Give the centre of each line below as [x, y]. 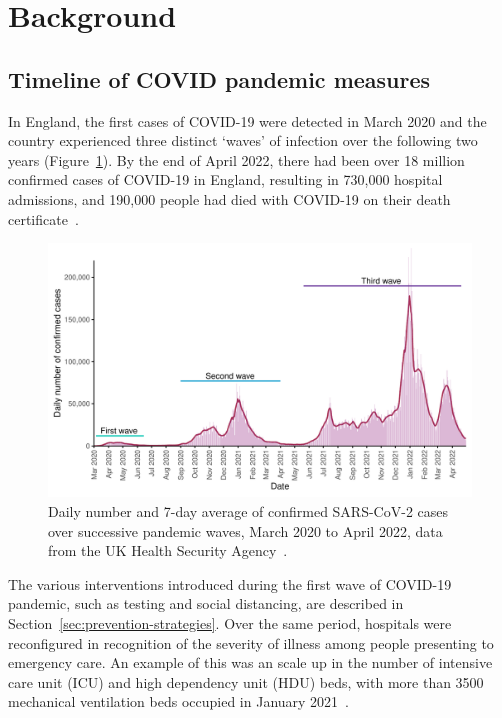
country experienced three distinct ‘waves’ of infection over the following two [243, 140]
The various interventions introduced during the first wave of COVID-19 [230, 583]
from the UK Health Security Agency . [168, 550]
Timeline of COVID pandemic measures [219, 78]
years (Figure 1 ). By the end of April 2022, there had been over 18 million [236, 159]
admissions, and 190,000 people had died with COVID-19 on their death [229, 198]
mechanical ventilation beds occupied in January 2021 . [179, 701]
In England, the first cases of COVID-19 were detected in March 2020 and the [247, 120]
